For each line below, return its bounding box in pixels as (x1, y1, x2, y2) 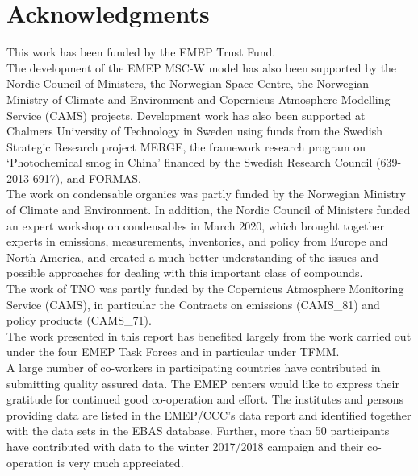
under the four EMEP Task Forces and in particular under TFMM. (6, 343, 340, 360)
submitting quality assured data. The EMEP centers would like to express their (6, 375, 399, 391)
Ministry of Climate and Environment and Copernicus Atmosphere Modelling (6, 90, 391, 107)
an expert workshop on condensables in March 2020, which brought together (6, 217, 384, 234)
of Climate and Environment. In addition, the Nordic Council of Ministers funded (6, 201, 411, 218)
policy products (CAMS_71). (6, 312, 152, 329)
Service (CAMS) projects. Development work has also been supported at (6, 106, 366, 123)
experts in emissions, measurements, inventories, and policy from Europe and (6, 233, 388, 250)
